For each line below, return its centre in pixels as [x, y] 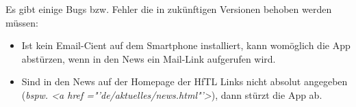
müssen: [22, 22]
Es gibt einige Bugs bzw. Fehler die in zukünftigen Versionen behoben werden [169, 9]
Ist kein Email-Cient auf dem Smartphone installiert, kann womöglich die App [186, 45]
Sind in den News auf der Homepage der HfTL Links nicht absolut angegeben [185, 81]
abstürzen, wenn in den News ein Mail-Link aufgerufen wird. [149, 58]
